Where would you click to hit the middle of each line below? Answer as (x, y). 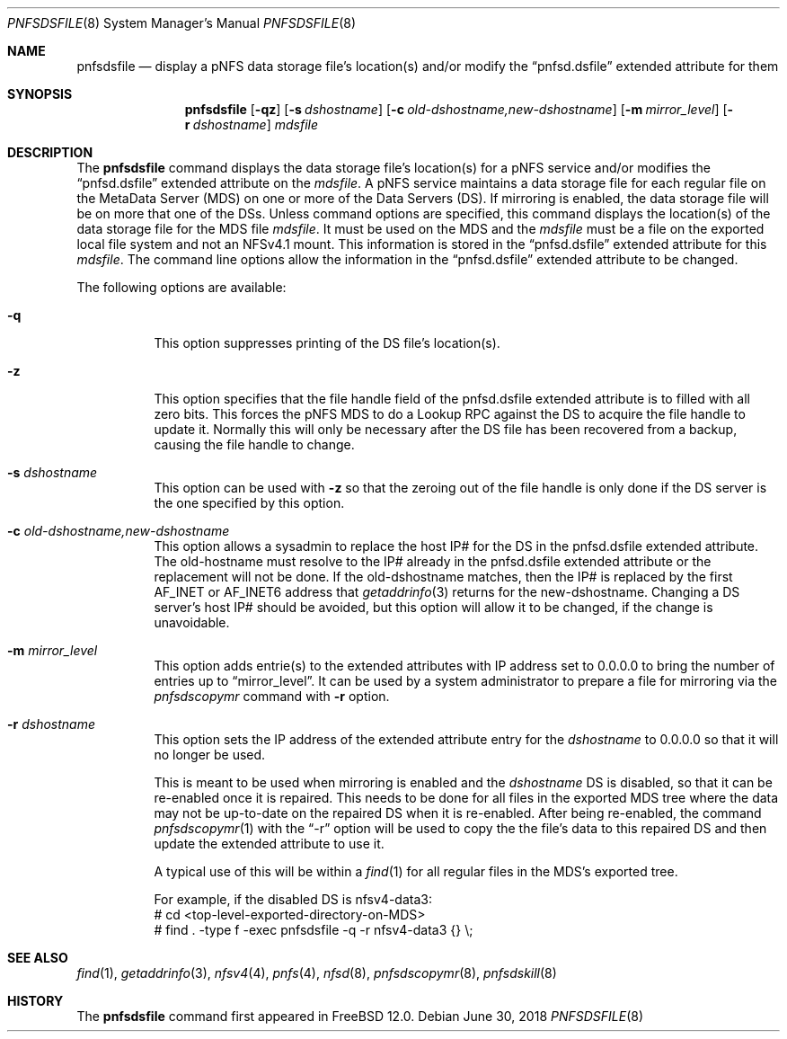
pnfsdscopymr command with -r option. (272, 696)
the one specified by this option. (249, 503)
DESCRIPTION (50, 152)
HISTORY (35, 1001)
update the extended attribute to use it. (269, 844)
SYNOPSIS (40, 94)
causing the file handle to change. (254, 444)
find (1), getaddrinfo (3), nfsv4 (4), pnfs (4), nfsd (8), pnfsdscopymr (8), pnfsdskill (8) (317, 973)
